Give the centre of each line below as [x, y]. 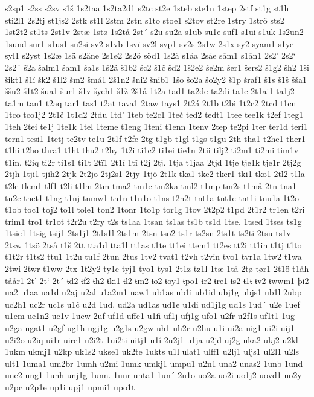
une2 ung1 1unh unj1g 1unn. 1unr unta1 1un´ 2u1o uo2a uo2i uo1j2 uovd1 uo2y [153, 375]
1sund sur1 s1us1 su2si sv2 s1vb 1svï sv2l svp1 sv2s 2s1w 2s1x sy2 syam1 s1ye [149, 43]
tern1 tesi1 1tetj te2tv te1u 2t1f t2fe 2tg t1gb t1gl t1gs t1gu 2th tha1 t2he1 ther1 [155, 138]
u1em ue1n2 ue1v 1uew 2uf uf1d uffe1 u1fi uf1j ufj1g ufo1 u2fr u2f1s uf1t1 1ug [150, 316]
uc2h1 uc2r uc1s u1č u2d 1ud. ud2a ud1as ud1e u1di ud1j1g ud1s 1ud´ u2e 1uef [152, 304]
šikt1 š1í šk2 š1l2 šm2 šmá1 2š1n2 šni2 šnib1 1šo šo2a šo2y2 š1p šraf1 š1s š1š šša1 [156, 79]
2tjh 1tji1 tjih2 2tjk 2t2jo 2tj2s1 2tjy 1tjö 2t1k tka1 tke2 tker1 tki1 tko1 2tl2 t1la [155, 174]
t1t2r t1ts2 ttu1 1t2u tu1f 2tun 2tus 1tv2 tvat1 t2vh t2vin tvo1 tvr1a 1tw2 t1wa [153, 257]
